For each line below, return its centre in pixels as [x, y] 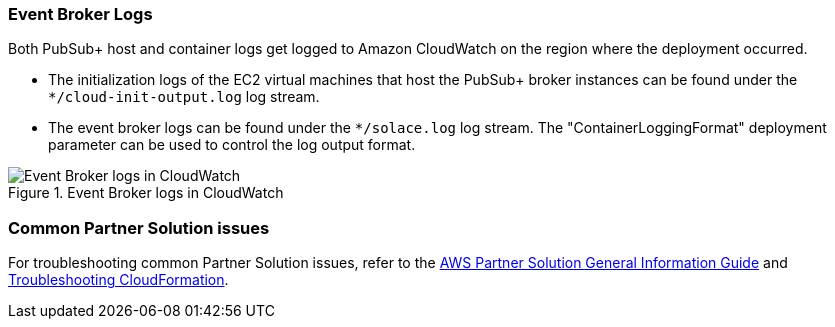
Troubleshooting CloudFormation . [118, 280]
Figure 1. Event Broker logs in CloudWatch [146, 193]
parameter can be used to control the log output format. [232, 145]
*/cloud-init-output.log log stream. [184, 97]
